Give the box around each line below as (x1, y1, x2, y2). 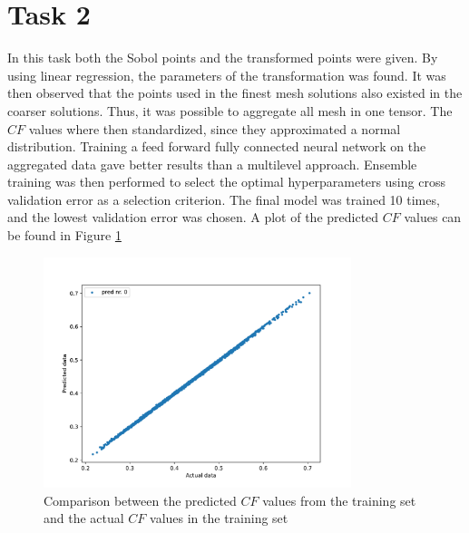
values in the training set (150, 509, 288, 528)
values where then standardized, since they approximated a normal (28, 119, 401, 138)
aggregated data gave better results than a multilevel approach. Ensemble (7, 154, 417, 173)
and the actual (44, 509, 124, 528)
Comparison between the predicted (44, 490, 237, 509)
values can (404, 208, 462, 227)
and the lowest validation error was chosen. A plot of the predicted (7, 208, 379, 227)
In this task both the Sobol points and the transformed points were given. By (7, 48, 438, 67)
